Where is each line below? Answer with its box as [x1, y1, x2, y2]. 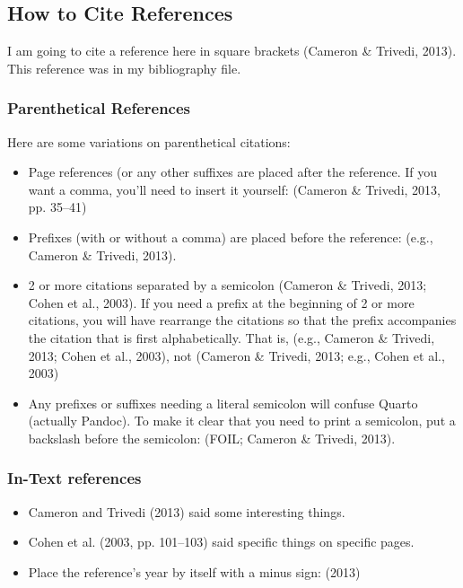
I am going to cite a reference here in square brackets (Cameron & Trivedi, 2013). [7, 41, 457, 60]
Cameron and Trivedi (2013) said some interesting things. [28, 502, 345, 521]
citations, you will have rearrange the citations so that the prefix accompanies [28, 311, 457, 329]
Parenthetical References [7, 97, 191, 119]
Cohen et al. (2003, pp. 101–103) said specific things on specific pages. [28, 532, 415, 551]
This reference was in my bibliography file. [7, 58, 241, 77]
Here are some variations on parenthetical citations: [7, 132, 291, 151]
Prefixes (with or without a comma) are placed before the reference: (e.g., [28, 227, 433, 246]
